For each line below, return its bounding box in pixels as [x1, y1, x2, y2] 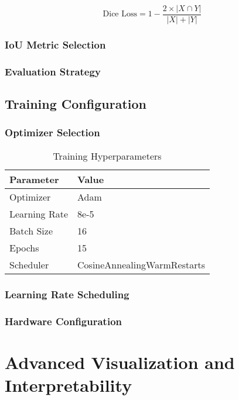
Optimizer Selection [5, 125, 100, 140]
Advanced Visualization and [5, 350, 235, 374]
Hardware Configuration [5, 313, 122, 328]
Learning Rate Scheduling [5, 287, 129, 301]
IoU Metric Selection [5, 37, 106, 51]
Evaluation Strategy [5, 64, 101, 78]
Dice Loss [103, 10, 138, 19]
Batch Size [9, 223, 53, 237]
